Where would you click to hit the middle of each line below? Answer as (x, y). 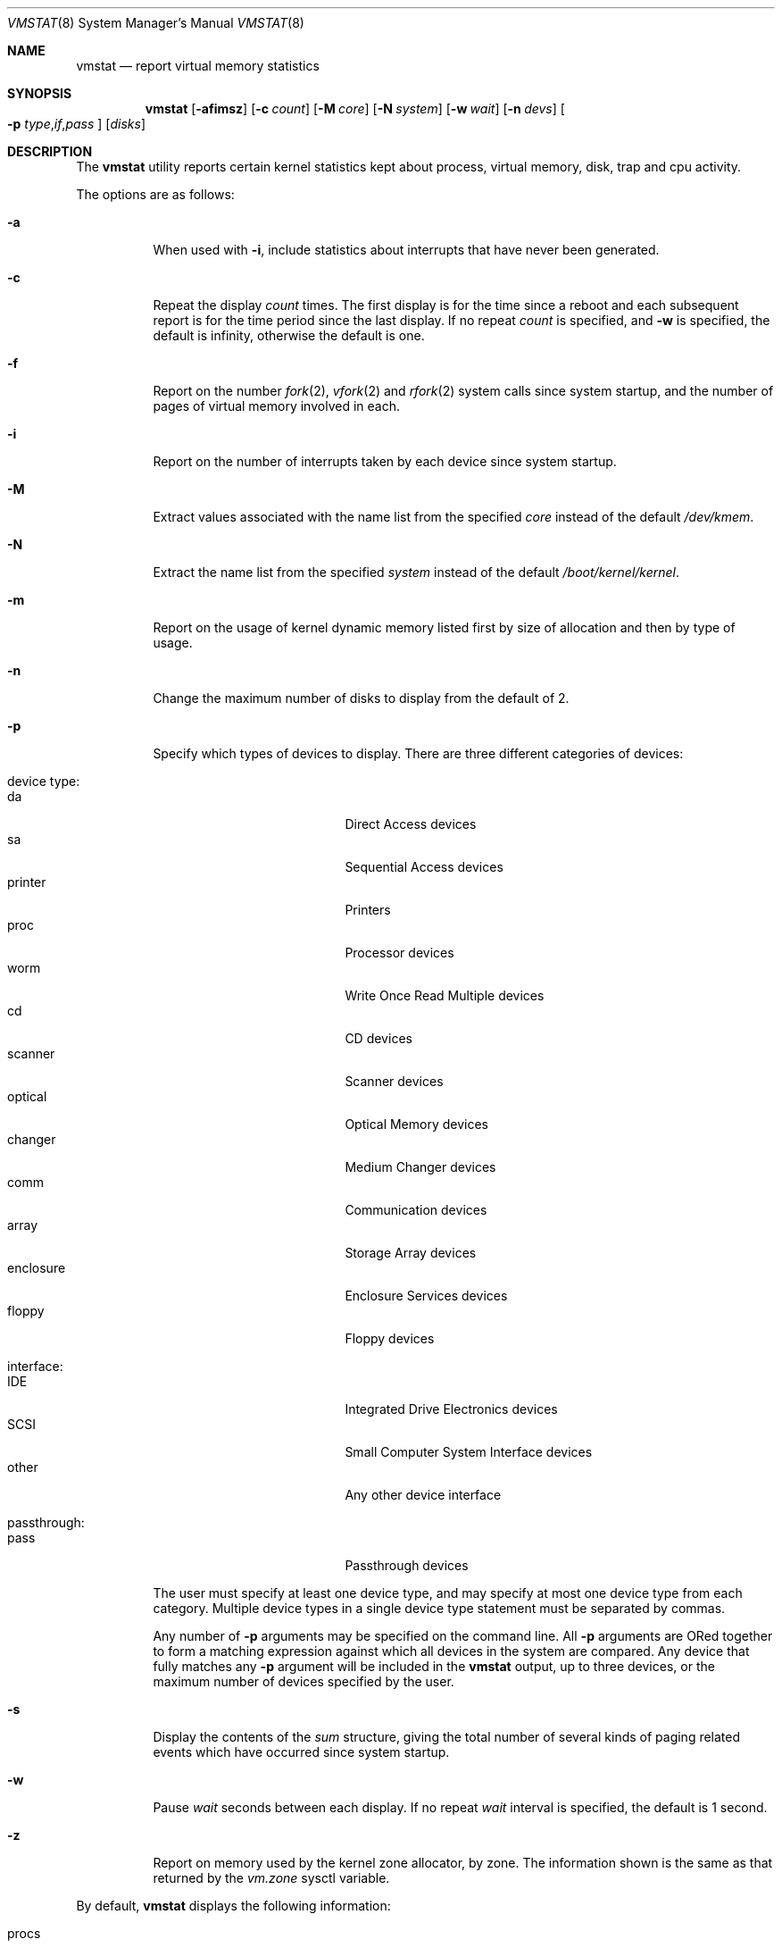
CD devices (379, 1038)
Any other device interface (423, 1495)
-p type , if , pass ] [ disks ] (76, 124)
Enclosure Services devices (426, 1296)
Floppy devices (390, 1338)
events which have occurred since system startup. (301, 1752)
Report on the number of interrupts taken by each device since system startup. (385, 461)
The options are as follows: (155, 194)
